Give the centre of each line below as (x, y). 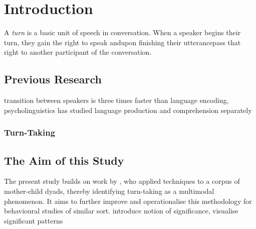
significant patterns (34, 220)
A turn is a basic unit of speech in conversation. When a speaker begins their (122, 32)
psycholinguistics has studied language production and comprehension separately (128, 110)
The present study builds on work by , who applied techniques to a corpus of (122, 181)
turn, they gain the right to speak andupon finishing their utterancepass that (122, 42)
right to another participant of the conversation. (78, 52)
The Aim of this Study (64, 160)
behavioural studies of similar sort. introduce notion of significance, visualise (121, 211)
